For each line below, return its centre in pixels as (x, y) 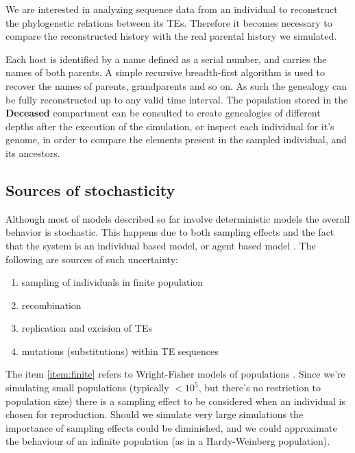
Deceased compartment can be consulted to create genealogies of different (163, 113)
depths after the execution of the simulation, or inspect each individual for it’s (170, 126)
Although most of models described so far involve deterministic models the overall (178, 218)
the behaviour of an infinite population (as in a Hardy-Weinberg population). (168, 441)
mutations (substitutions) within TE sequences (120, 351)
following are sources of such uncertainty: (92, 259)
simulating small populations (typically (87, 388)
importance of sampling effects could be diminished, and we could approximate (171, 427)
